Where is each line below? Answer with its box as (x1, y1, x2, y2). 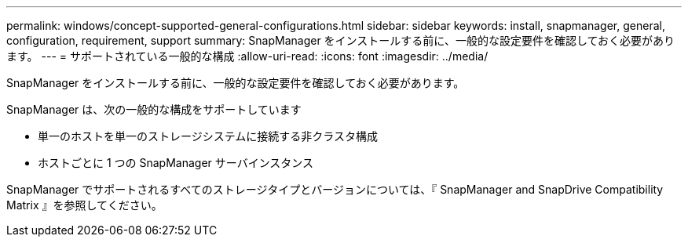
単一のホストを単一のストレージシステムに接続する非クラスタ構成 (38, 129, 379, 143)
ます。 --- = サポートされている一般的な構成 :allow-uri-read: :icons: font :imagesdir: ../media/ (6, 49, 489, 63)
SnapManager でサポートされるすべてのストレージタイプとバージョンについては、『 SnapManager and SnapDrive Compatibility (6, 183, 664, 196)
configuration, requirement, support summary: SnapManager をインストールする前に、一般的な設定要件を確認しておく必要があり (6, 34, 675, 47)
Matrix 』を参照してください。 (6, 198, 163, 212)
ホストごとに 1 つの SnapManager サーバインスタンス (38, 156, 314, 169)
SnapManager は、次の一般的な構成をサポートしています (6, 103, 302, 116)
